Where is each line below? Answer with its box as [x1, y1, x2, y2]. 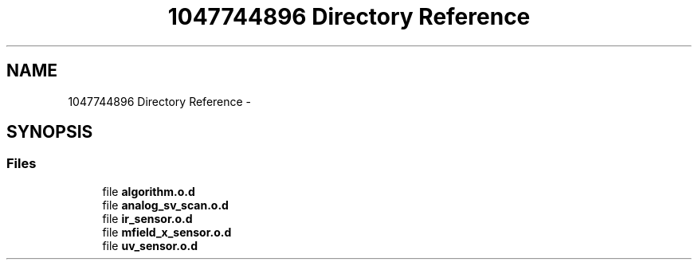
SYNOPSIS [6, 122, 93, 143]
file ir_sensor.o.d [102, 211, 193, 225]
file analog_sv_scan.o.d [102, 198, 229, 212]
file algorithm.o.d [102, 184, 195, 198]
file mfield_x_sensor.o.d [102, 225, 232, 239]
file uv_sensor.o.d [102, 238, 198, 252]
